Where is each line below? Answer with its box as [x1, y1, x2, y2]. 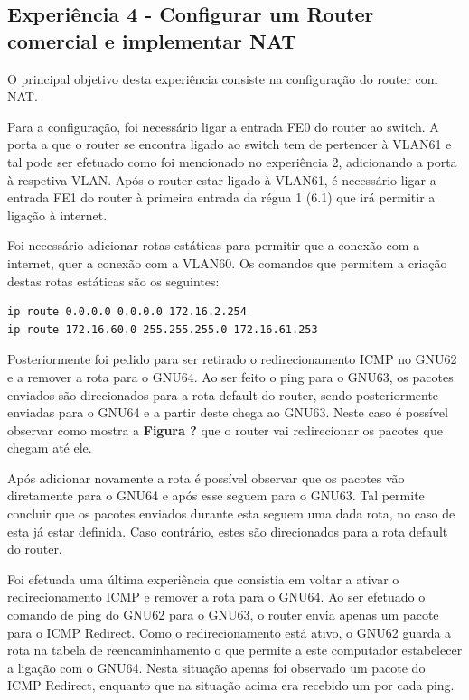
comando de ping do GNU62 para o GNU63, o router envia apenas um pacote [7, 605, 439, 624]
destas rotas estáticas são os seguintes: [7, 271, 220, 290]
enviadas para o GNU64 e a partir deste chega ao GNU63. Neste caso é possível [7, 403, 448, 422]
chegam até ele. [7, 438, 92, 457]
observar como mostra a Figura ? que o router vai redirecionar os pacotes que [7, 420, 443, 439]
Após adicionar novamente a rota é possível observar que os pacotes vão [7, 468, 405, 487]
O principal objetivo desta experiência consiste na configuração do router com [7, 69, 438, 88]
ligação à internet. [7, 205, 108, 224]
